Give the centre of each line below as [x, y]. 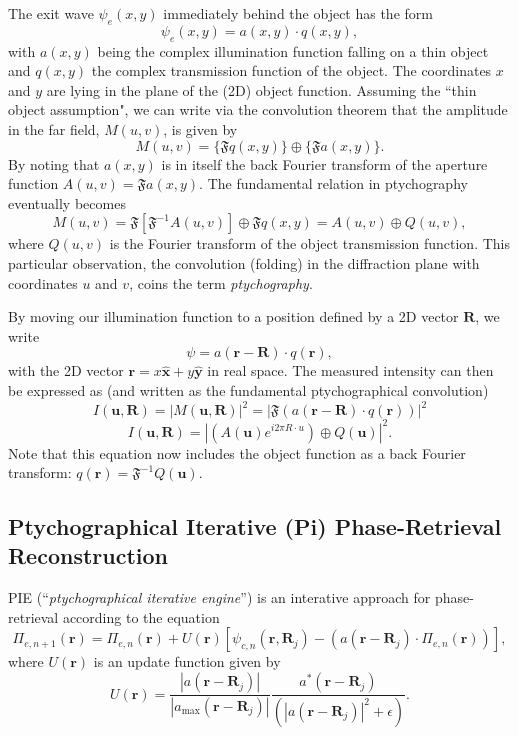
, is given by [200, 128]
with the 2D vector [66, 370]
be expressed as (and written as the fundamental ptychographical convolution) [248, 389]
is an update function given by [187, 661]
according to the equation [141, 616]
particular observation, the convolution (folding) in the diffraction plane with [244, 262]
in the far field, [54, 128]
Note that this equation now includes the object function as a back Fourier [237, 452]
